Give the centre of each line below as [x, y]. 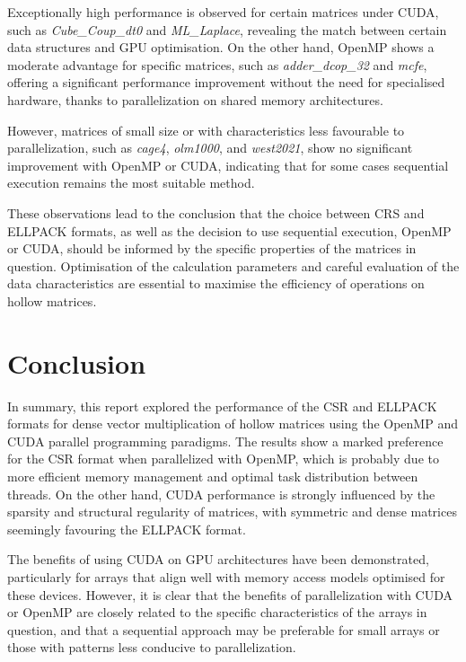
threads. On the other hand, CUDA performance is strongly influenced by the [221, 494]
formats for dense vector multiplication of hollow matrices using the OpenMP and [233, 424]
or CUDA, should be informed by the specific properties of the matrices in [212, 248]
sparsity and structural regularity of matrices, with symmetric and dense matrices [232, 512]
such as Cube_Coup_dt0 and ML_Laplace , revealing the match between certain [227, 29]
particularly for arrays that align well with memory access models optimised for [226, 576]
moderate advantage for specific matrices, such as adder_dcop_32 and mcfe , [217, 64]
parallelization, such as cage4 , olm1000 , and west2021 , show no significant [210, 148]
